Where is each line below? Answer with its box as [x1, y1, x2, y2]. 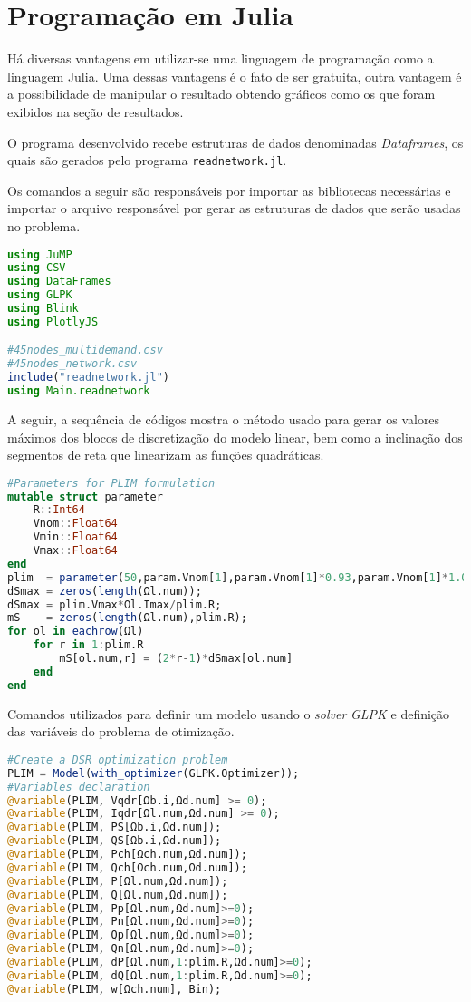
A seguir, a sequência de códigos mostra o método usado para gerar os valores [7, 409, 440, 428]
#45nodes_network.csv [7, 357, 138, 371]
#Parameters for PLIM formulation [7, 476, 216, 490]
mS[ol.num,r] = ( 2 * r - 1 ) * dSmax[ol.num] [59, 652, 293, 666]
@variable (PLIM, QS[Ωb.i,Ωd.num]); [7, 834, 222, 848]
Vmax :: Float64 [33, 544, 118, 558]
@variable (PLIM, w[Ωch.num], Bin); [7, 982, 222, 996]
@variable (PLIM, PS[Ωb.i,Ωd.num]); [7, 821, 222, 834]
